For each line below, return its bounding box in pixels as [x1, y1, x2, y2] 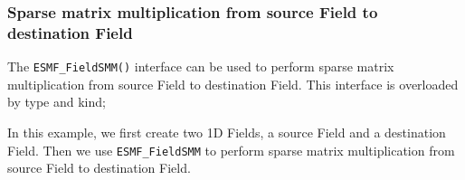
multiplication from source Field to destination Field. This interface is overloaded [7, 74, 459, 93]
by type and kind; [7, 92, 106, 111]
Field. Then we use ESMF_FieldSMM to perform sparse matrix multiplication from [7, 140, 455, 159]
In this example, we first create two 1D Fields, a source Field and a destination [7, 122, 446, 141]
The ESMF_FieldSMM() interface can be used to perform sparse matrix [7, 57, 394, 76]
